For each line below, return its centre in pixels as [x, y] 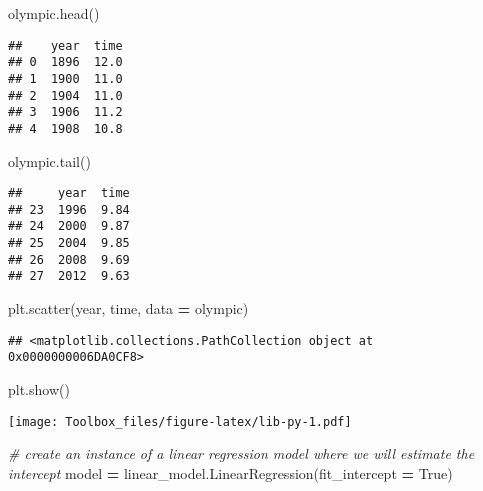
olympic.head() [54, 13]
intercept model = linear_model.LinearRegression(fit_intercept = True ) [230, 472]
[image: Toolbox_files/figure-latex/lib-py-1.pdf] [180, 421]
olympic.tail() [49, 160]
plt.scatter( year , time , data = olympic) [128, 308]
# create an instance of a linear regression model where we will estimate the [241, 453]
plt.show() [39, 388]
